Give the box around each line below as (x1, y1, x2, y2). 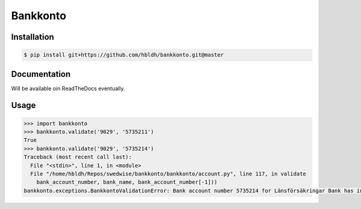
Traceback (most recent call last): (23, 154, 132, 160)
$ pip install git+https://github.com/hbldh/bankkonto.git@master (23, 52, 224, 58)
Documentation (11, 69, 71, 79)
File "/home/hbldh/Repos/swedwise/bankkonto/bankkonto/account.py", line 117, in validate (30, 171, 306, 177)
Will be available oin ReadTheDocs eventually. (11, 85, 126, 92)
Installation (11, 32, 54, 42)
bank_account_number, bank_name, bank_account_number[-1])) (36, 179, 218, 186)
